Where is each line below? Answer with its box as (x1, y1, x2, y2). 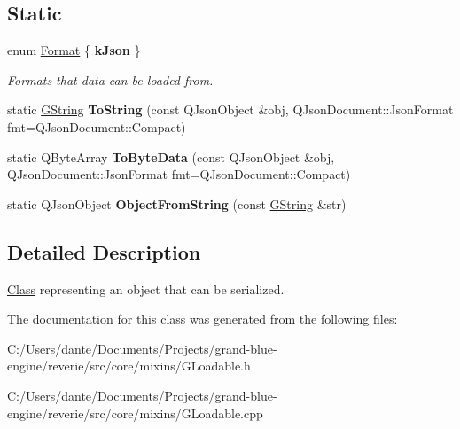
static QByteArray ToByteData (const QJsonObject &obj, (7, 147, 335, 166)
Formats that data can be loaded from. (7, 70, 214, 89)
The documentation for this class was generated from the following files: (7, 309, 398, 328)
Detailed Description (7, 238, 201, 265)
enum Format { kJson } (7, 41, 141, 59)
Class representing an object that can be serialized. (7, 279, 285, 298)
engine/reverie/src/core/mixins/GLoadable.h (7, 356, 251, 375)
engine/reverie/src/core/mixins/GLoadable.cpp (7, 403, 263, 422)
